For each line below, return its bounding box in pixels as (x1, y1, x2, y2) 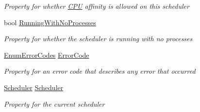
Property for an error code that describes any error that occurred (4, 66, 196, 76)
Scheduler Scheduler (4, 82, 64, 92)
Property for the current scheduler (4, 98, 105, 109)
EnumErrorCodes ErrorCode (4, 49, 89, 60)
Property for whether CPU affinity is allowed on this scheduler (4, 1, 189, 11)
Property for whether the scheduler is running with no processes (4, 33, 193, 44)
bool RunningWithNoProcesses (4, 17, 96, 27)
